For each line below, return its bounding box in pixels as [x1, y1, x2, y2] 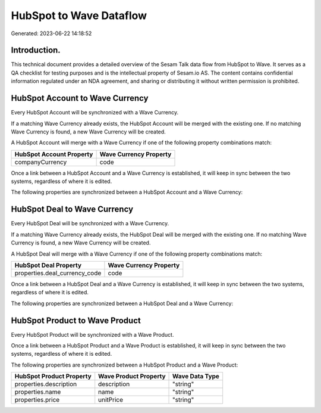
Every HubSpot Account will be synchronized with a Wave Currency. [11, 109, 178, 116]
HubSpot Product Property [14, 372, 92, 381]
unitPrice [98, 396, 123, 404]
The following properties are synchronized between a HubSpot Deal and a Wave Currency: [11, 300, 234, 307]
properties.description [14, 380, 77, 389]
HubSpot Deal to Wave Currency [11, 204, 134, 215]
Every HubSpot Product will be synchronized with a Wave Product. [11, 331, 174, 338]
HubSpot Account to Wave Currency [11, 93, 149, 104]
